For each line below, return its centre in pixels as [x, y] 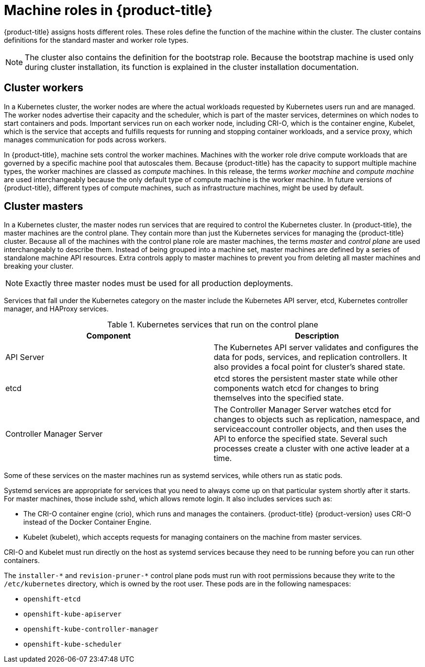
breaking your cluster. [39, 266]
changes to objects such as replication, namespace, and [317, 419]
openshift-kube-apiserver [73, 614]
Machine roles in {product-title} [108, 10]
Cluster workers [44, 88]
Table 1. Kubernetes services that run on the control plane [213, 325]
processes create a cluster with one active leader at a [312, 449]
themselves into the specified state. [279, 398]
